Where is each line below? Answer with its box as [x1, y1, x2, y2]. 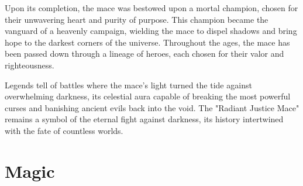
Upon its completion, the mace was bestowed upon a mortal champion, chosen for [5, 2, 298, 13]
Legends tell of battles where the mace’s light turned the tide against [5, 78, 252, 91]
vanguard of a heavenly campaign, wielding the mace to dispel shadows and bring [5, 25, 297, 37]
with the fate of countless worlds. [5, 124, 123, 136]
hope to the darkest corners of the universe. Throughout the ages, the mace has [5, 36, 290, 48]
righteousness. [5, 58, 54, 71]
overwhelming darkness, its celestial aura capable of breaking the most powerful [5, 90, 291, 102]
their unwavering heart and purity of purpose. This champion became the [5, 13, 268, 25]
